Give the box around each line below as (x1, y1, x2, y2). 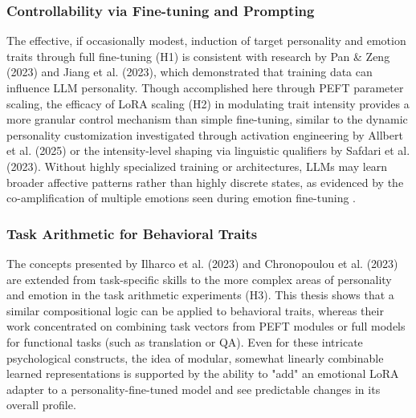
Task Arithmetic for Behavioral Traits (6, 223, 258, 243)
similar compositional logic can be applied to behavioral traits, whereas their (6, 302, 384, 319)
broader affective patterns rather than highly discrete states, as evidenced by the (6, 173, 404, 190)
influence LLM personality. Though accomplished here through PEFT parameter (6, 79, 404, 95)
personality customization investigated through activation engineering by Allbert (6, 126, 403, 143)
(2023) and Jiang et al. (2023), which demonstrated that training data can (6, 63, 373, 80)
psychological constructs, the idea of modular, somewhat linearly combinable (6, 349, 384, 366)
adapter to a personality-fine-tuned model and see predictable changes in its (6, 380, 381, 397)
